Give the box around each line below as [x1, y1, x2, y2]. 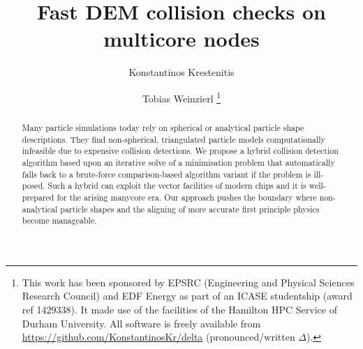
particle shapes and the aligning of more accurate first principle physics [60, 203, 320, 215]
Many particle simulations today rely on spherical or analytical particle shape [22, 121, 304, 133]
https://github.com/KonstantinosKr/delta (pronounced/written [22, 329, 295, 344]
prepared [22, 191, 54, 203]
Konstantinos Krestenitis [128, 65, 235, 79]
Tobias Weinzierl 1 [142, 88, 221, 105]
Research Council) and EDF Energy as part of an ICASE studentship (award [22, 288, 353, 303]
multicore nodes [103, 24, 260, 53]
